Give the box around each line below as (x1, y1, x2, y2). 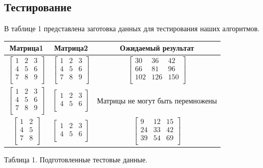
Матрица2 (54, 43, 88, 53)
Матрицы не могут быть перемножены (97, 97, 217, 105)
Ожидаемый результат (120, 43, 194, 53)
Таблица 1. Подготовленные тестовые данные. (4, 154, 148, 164)
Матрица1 (9, 43, 43, 53)
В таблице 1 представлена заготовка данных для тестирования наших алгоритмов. (4, 23, 260, 34)
